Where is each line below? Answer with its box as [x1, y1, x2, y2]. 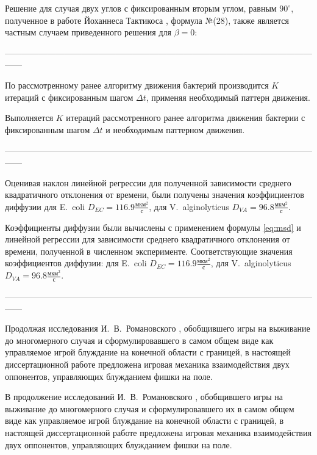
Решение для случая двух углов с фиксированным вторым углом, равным [5, 2, 277, 14]
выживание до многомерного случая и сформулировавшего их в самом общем [5, 402, 294, 415]
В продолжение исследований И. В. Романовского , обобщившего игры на [5, 390, 283, 403]
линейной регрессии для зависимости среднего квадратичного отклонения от [5, 233, 290, 246]
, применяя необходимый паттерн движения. [146, 90, 310, 103]
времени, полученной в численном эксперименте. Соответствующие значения [5, 244, 293, 257]
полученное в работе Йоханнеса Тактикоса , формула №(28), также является [5, 13, 289, 26]
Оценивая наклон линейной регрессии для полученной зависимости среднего [5, 176, 291, 189]
